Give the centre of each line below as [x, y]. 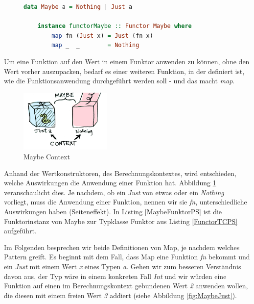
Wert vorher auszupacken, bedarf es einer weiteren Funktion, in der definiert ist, [124, 71]
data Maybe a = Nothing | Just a [78, 7]
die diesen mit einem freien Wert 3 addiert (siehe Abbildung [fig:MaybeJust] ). [120, 295]
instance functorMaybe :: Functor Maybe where [115, 26]
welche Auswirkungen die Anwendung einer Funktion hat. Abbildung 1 [110, 183]
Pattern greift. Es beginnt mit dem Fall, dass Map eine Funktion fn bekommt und [127, 257]
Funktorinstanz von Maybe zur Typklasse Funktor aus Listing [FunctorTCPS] [121, 221]
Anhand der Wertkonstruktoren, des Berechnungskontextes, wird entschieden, [120, 173]
